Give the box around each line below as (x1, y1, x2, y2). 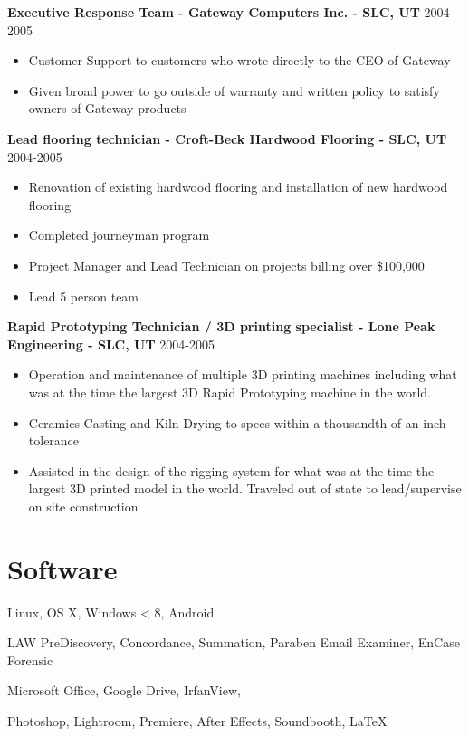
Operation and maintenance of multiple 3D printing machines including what (28, 365, 457, 384)
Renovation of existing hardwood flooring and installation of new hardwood (28, 177, 448, 196)
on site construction (28, 496, 139, 515)
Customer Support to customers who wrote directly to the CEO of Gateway (28, 51, 451, 70)
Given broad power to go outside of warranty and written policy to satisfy (28, 81, 440, 100)
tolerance (28, 431, 80, 450)
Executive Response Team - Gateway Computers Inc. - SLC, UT (7, 3, 420, 21)
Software (7, 550, 118, 587)
